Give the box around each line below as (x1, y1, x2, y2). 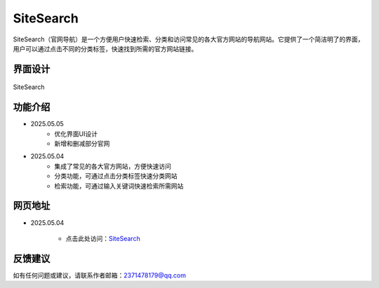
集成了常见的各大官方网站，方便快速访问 (54, 162, 171, 170)
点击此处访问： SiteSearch (65, 234, 140, 242)
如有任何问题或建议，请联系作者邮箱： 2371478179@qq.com (13, 270, 186, 280)
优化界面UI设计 (54, 130, 98, 138)
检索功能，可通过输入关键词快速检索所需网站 (54, 181, 184, 190)
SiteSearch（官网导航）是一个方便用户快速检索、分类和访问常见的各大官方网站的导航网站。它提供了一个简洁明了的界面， (13, 35, 364, 43)
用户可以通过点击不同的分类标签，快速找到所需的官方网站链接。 (13, 44, 198, 53)
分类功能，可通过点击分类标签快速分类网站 (54, 172, 178, 180)
